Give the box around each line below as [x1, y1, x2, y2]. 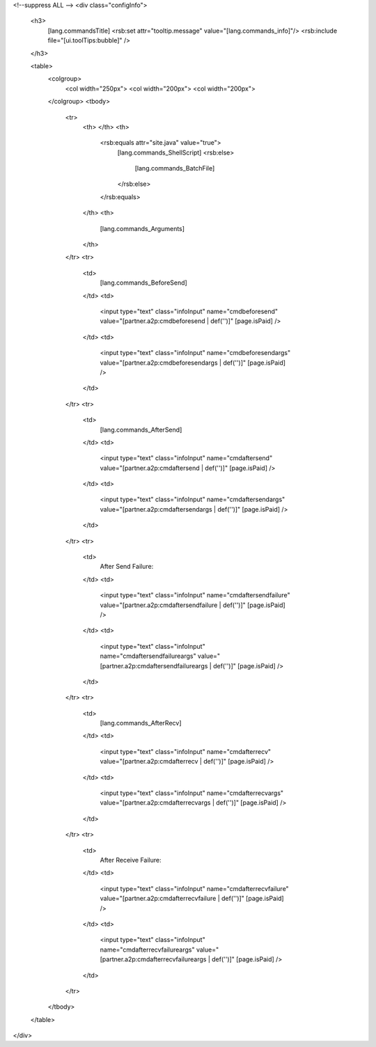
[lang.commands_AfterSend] [100, 425, 182, 434]
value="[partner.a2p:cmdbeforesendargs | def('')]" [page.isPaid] [100, 359, 285, 367]
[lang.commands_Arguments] [100, 224, 185, 233]
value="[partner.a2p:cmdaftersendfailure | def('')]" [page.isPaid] [100, 601, 285, 609]
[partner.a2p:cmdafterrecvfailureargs [100, 955, 207, 963]
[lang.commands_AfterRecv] [100, 719, 182, 727]
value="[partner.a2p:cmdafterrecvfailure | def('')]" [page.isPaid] [100, 895, 285, 903]
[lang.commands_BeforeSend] [100, 278, 187, 287]
